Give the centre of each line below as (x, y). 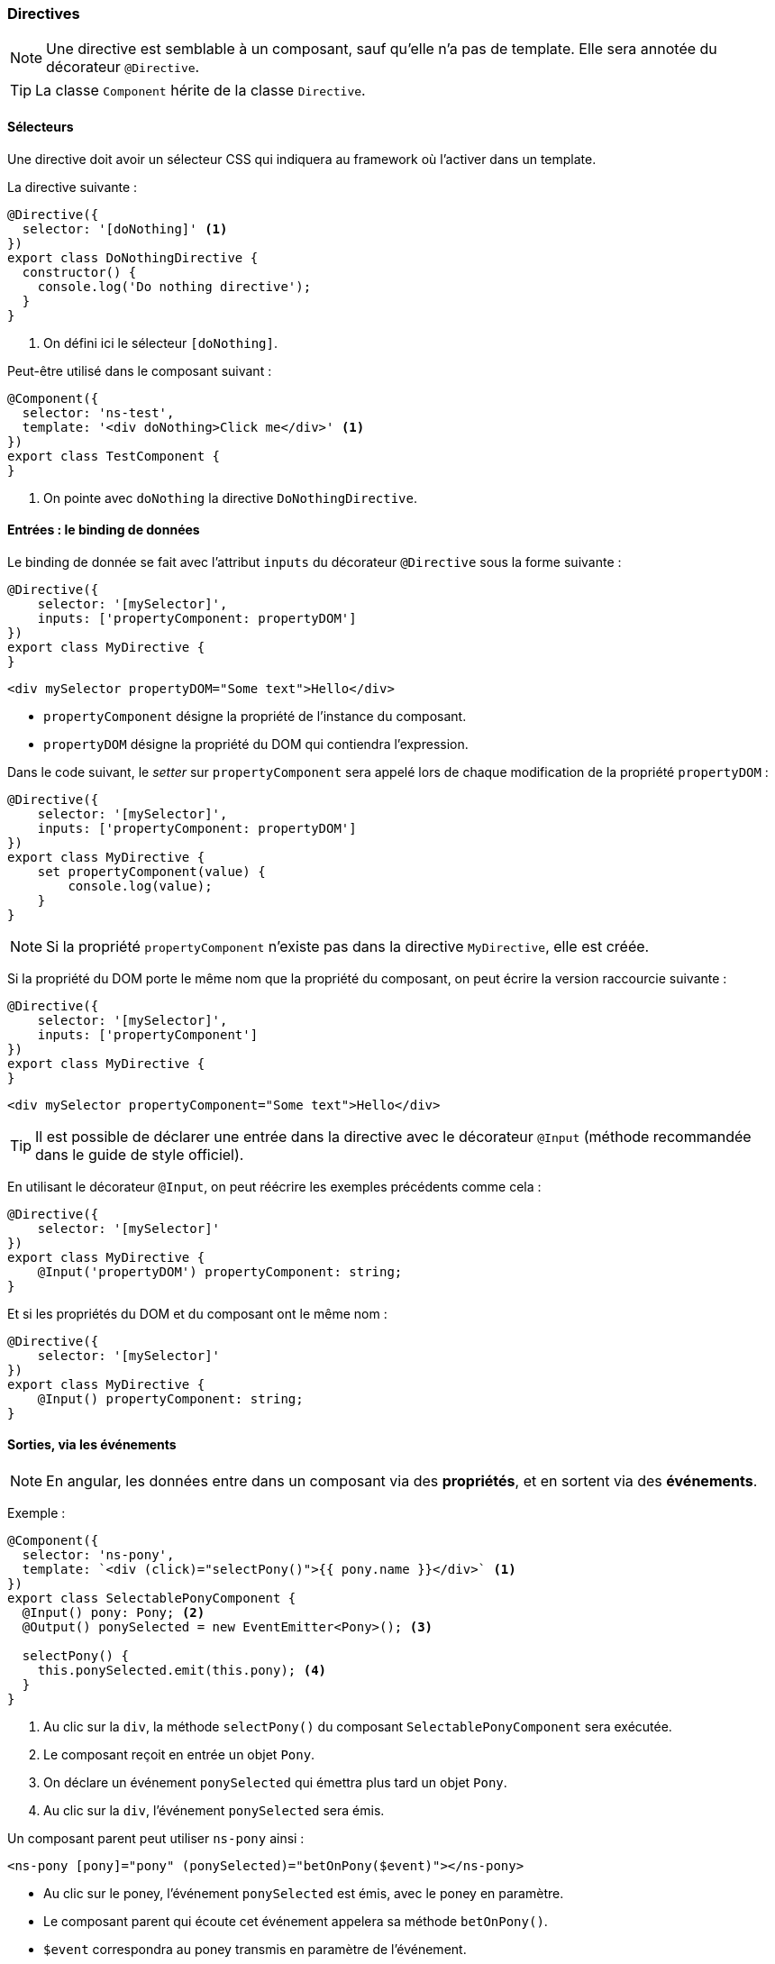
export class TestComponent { (114, 456)
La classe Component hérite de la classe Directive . (201, 91)
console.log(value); (140, 886)
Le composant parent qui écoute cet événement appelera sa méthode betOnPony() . (296, 1922)
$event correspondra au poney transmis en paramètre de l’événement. (255, 1950)
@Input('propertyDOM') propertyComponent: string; (220, 1271)
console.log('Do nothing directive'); (174, 286)
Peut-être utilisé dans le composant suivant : (140, 370)
